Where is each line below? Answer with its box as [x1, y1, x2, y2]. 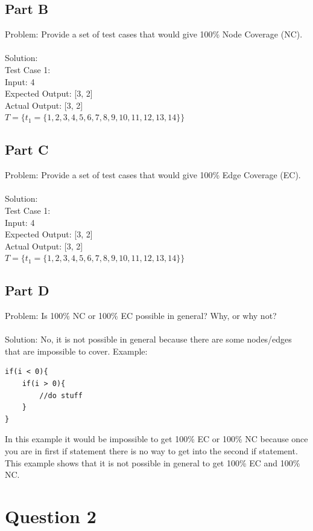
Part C [5, 140, 49, 159]
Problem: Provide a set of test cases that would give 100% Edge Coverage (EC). [5, 169, 301, 181]
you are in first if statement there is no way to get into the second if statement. [5, 445, 298, 457]
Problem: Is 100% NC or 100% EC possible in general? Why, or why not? [5, 309, 277, 322]
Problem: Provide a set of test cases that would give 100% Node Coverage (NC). [5, 28, 303, 40]
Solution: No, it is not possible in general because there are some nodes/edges [5, 333, 292, 346]
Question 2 [5, 504, 96, 529]
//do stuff [39, 391, 83, 400]
